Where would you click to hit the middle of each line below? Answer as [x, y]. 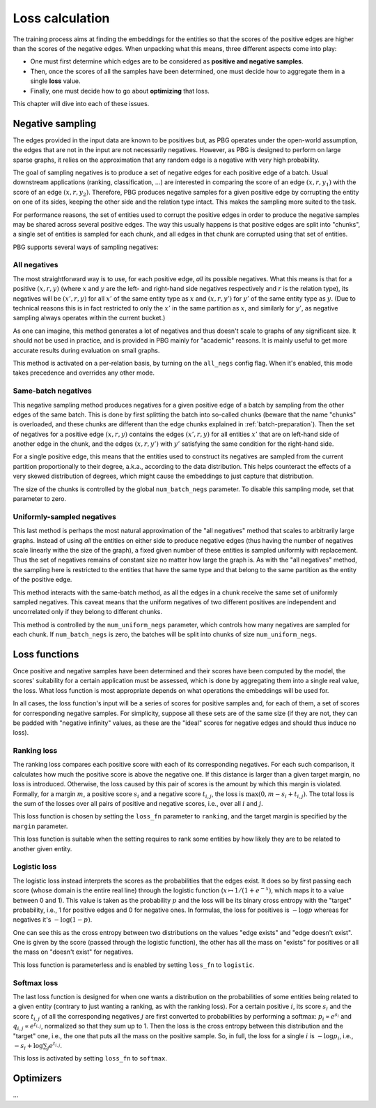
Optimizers [38, 1078]
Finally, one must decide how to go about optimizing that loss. [120, 91]
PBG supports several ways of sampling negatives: [86, 247]
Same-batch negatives [52, 391]
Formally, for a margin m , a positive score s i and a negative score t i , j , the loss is [128, 794]
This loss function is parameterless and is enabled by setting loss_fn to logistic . [134, 965]
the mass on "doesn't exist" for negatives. [73, 952]
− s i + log [29, 1047]
